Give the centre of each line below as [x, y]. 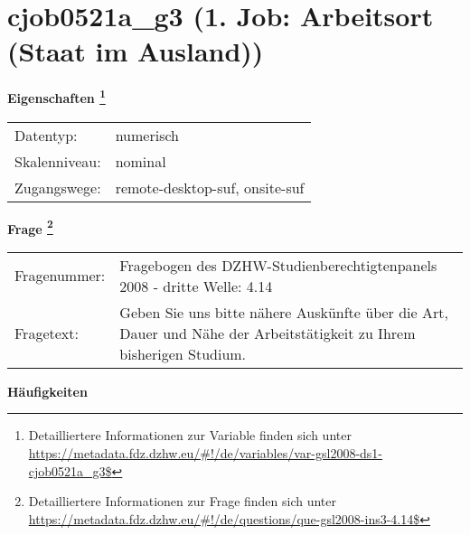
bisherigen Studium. [183, 353]
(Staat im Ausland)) [136, 51]
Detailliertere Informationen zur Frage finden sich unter [183, 501]
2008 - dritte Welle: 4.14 [196, 286]
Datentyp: [46, 135]
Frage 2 [30, 227]
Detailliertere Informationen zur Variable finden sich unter [190, 435]
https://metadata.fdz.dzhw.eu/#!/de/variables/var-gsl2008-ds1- [206, 453]
